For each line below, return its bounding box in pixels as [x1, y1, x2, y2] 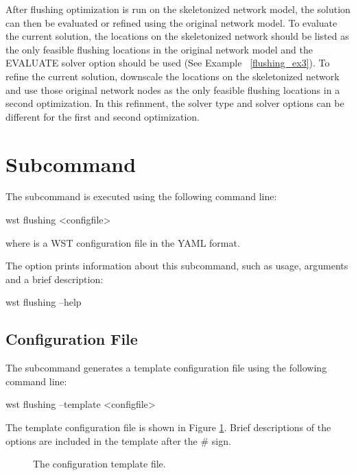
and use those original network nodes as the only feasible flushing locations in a [5, 82, 340, 97]
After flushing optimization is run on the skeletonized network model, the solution [5, 2, 351, 16]
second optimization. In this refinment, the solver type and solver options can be [5, 96, 344, 110]
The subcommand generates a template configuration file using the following [5, 361, 327, 375]
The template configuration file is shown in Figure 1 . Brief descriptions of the [5, 420, 331, 435]
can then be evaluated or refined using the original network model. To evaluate [5, 15, 337, 29]
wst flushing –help [5, 295, 82, 309]
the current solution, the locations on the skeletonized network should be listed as [5, 29, 349, 43]
